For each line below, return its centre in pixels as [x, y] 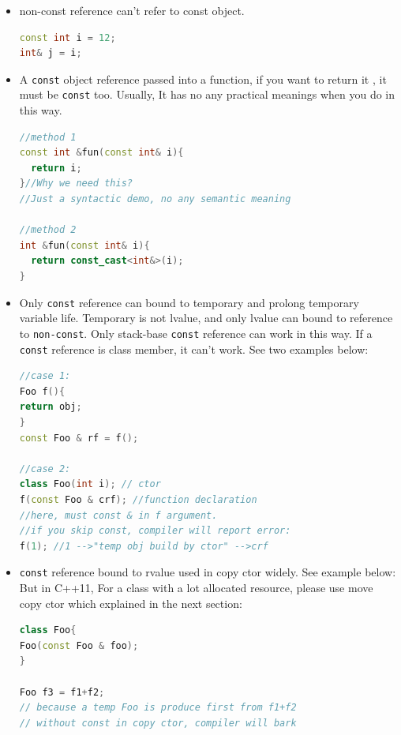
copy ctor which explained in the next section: [131, 603]
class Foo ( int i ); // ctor [90, 484]
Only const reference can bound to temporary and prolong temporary [189, 302]
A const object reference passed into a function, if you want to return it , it [203, 79]
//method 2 [48, 230]
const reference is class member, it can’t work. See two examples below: [194, 349]
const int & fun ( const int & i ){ [101, 153]
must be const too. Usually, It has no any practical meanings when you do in [207, 94]
